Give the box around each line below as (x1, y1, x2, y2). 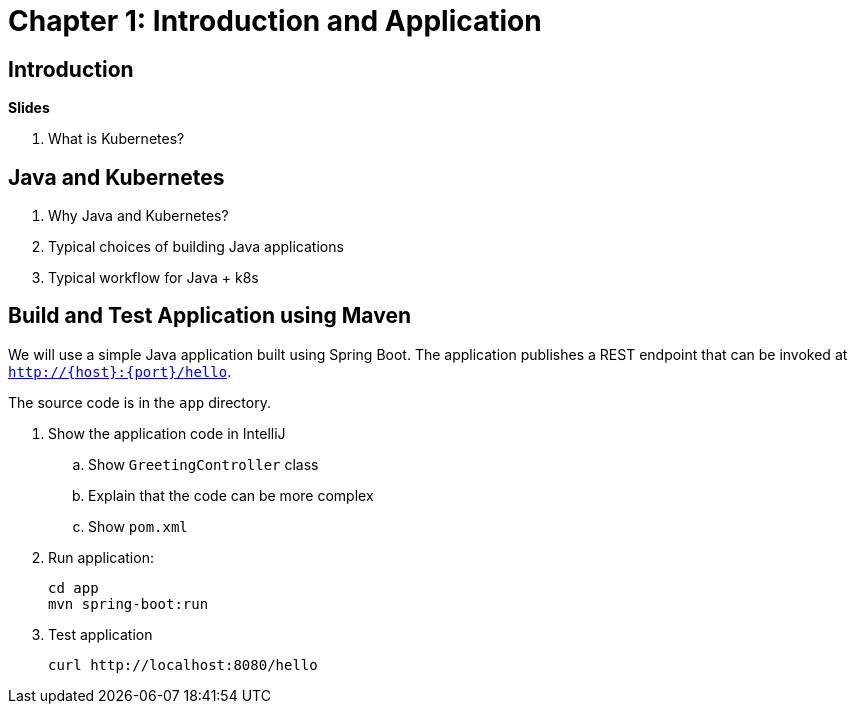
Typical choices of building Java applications (48, 238, 344, 256)
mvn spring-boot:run (48, 595, 209, 612)
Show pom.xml (88, 517, 188, 535)
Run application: (48, 548, 154, 566)
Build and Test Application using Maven (8, 303, 411, 329)
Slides (8, 99, 50, 117)
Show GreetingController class (88, 455, 319, 473)
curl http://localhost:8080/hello (48, 656, 318, 673)
